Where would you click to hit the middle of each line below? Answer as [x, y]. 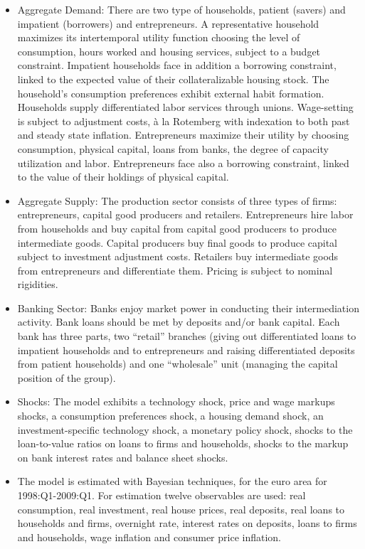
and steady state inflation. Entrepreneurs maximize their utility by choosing [183, 135]
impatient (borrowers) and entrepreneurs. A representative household [168, 23]
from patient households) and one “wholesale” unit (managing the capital [178, 364]
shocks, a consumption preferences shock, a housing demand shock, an [170, 416]
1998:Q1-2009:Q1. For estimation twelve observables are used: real [162, 495]
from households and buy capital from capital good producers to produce [177, 228]
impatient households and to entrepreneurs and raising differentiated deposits [186, 350]
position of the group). [67, 377]
